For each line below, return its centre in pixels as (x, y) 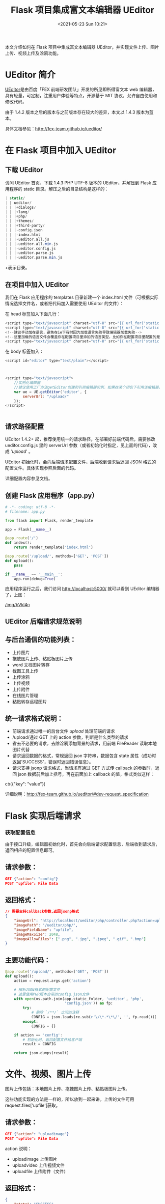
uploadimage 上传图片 (35, 1159)
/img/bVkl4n (18, 605)
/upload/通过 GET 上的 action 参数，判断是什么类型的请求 (70, 737)
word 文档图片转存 (31, 665)
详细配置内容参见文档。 (29, 478)
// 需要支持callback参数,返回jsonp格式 (42, 912)
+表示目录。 (17, 268)
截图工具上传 (25, 671)
